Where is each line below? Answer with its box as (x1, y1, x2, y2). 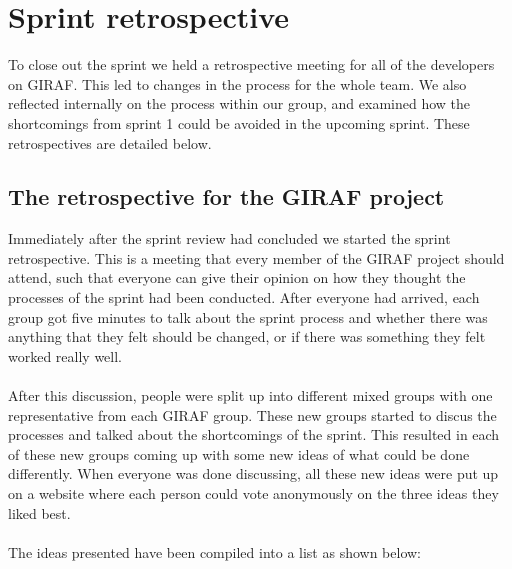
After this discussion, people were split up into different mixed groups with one (8, 385, 493, 406)
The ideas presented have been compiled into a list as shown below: (8, 541, 421, 562)
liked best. (8, 502, 71, 523)
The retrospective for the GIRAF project (8, 181, 445, 212)
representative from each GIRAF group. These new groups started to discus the (8, 404, 497, 425)
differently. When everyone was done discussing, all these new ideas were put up (8, 463, 499, 484)
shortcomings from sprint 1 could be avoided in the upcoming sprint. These (8, 112, 470, 133)
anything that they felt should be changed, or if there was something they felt (8, 326, 486, 347)
